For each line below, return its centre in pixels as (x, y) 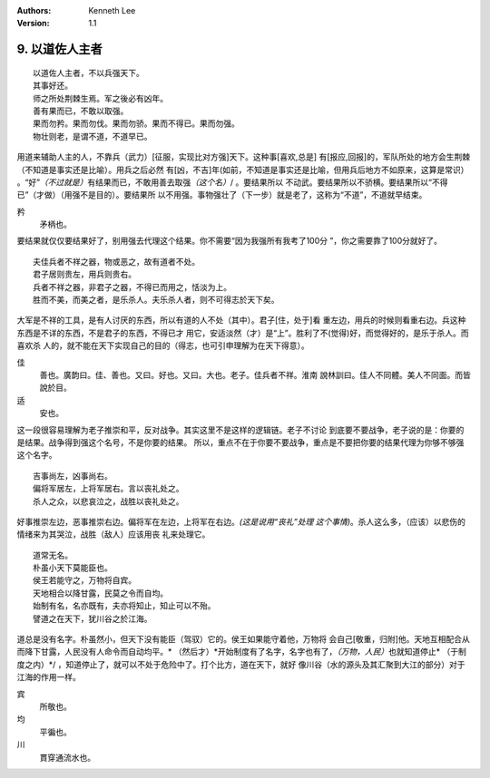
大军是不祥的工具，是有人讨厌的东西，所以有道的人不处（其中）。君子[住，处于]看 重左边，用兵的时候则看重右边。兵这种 (241, 320)
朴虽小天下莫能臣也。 (73, 568)
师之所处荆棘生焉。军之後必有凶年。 (100, 98)
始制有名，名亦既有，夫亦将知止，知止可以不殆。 (124, 606)
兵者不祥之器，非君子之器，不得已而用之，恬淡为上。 (132, 287)
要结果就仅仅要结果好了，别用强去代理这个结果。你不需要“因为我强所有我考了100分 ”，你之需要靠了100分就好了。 (229, 241)
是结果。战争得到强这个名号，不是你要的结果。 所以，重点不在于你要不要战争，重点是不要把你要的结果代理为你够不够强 (240, 442)
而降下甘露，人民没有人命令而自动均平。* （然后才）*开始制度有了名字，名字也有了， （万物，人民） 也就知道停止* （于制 (241, 652)
